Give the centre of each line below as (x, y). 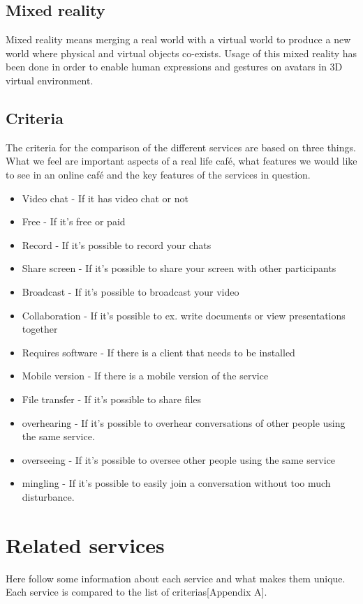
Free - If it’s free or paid (74, 221)
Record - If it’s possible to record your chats (117, 244)
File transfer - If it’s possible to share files (112, 399)
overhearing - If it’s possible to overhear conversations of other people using (184, 422)
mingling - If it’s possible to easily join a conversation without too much (176, 483)
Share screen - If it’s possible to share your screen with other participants (179, 268)
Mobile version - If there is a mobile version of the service (145, 376)
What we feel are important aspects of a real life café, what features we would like (181, 161)
